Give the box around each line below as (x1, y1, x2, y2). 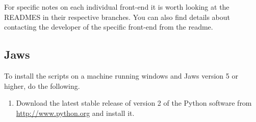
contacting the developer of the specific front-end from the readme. (4, 21, 213, 32)
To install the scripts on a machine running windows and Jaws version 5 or (4, 70, 238, 81)
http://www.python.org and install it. (16, 107, 135, 118)
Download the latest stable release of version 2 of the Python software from (16, 97, 252, 108)
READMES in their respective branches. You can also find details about (4, 11, 231, 22)
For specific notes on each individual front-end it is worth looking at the (4, 2, 229, 12)
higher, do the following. (4, 80, 80, 91)
